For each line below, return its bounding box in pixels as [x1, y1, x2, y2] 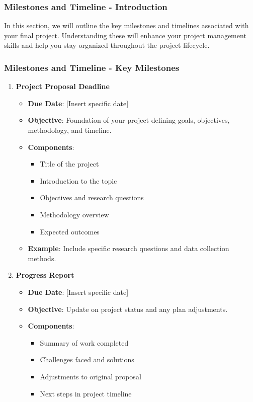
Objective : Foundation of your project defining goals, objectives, [28, 115, 230, 125]
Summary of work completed [40, 337, 129, 348]
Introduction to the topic [40, 175, 117, 186]
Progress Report [16, 270, 74, 280]
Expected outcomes [40, 226, 100, 236]
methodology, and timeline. [28, 125, 112, 135]
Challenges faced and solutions [40, 354, 134, 365]
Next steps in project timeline [40, 388, 132, 398]
